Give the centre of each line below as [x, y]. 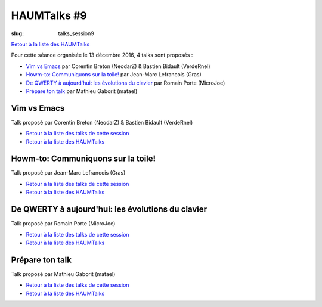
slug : [17, 33]
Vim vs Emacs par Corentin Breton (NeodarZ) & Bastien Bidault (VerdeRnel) [118, 66]
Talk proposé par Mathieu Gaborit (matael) [63, 274]
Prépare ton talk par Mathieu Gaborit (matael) [82, 91]
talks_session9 [76, 33]
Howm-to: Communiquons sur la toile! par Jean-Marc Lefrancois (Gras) [114, 75]
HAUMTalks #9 [49, 15]
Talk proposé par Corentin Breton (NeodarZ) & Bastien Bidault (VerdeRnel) [102, 122]
